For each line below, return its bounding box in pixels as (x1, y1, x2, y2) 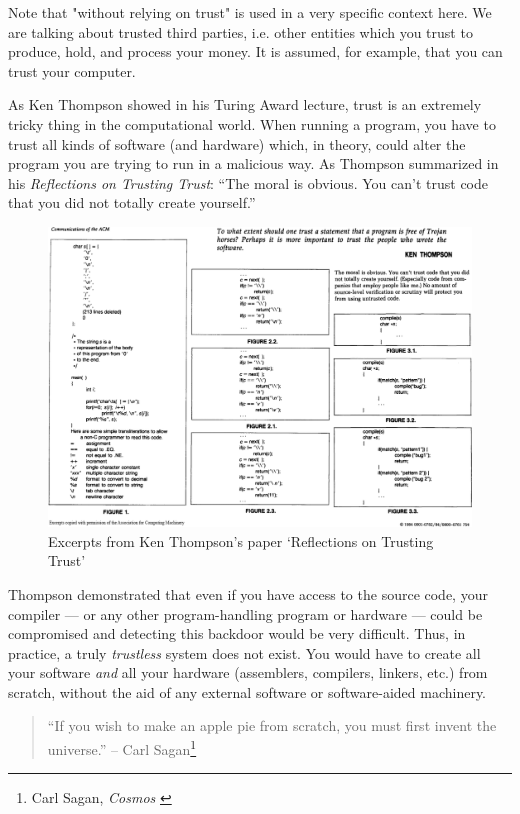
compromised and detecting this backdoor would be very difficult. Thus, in (8, 623, 466, 644)
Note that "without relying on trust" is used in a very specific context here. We (8, 2, 492, 22)
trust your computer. (8, 60, 136, 81)
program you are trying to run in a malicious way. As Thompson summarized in (8, 153, 499, 174)
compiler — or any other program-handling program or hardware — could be (8, 603, 483, 624)
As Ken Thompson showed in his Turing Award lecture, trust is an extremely (8, 94, 482, 115)
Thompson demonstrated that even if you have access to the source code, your (8, 583, 488, 604)
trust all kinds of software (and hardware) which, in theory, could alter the (8, 133, 466, 154)
